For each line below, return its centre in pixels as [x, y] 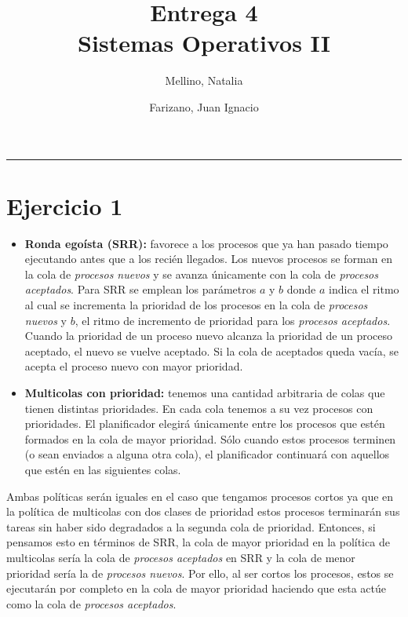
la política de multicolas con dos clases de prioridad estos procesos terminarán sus [203, 511]
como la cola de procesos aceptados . [91, 603]
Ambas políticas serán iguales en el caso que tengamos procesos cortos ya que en [200, 496]
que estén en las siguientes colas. [103, 469]
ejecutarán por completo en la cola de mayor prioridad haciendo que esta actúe [197, 588]
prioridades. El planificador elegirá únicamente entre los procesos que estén [205, 424]
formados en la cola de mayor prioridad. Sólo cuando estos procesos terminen [210, 438]
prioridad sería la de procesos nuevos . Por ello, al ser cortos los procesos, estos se [200, 573]
